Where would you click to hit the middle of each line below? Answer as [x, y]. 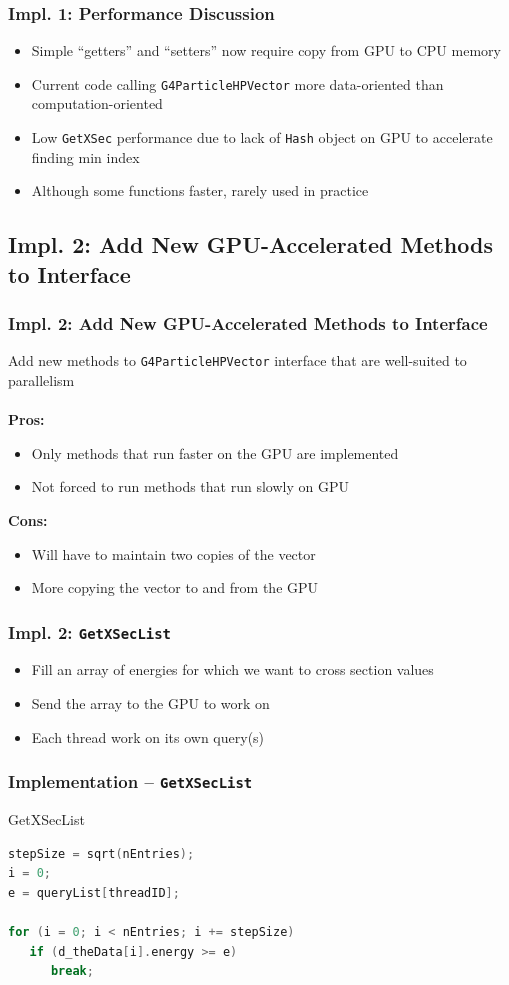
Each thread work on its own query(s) [148, 736]
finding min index [85, 156]
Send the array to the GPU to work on [150, 703]
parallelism [41, 379]
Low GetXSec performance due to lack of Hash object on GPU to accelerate [262, 137]
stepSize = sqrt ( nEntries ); [101, 853]
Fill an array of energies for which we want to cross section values [232, 669]
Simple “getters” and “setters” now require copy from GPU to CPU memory [266, 50]
